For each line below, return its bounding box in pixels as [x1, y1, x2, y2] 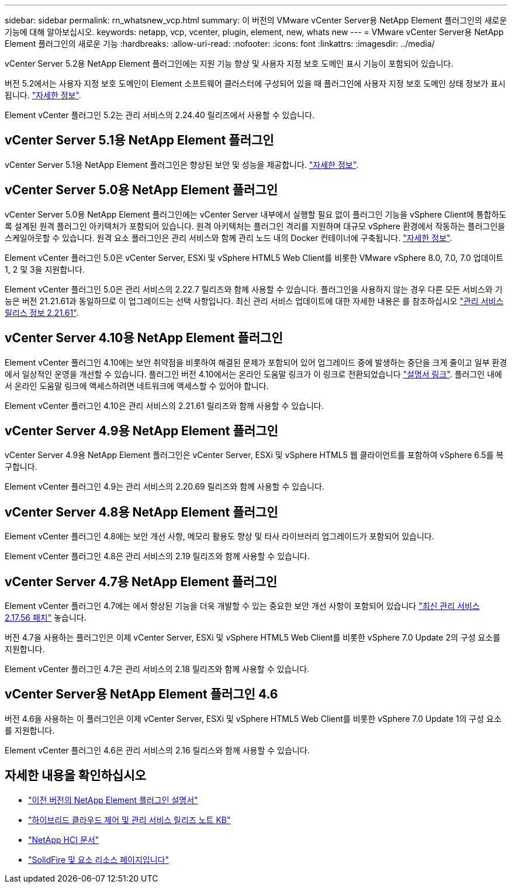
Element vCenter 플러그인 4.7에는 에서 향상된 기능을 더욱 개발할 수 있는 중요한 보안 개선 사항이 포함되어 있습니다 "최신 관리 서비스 [5, 601, 480, 611]
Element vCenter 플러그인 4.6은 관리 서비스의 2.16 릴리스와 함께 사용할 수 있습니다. [5, 745, 310, 755]
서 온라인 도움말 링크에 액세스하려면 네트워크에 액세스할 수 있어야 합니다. [5, 380, 269, 391]
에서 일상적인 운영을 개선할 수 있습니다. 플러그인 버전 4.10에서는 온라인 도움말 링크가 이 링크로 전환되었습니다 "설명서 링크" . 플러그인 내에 [5, 369, 502, 379]
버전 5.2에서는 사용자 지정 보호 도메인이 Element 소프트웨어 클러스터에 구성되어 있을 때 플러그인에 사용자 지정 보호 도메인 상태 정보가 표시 [5, 78, 506, 88]
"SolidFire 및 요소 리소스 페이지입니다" [28, 854, 169, 865]
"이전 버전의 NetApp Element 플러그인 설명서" [28, 794, 198, 805]
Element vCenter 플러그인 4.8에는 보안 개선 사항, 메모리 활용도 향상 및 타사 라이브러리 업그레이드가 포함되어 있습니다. [5, 531, 434, 542]
